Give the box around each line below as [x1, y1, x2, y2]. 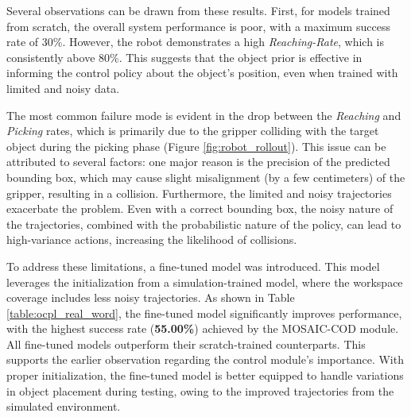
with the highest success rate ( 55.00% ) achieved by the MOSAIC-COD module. [6, 320, 399, 337]
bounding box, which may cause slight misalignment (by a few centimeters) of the [6, 168, 405, 185]
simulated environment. [6, 398, 121, 415]
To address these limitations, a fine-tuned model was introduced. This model [6, 257, 380, 274]
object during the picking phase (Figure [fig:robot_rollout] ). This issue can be [6, 137, 386, 154]
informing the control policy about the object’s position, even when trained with [6, 64, 398, 81]
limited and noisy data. [6, 79, 120, 96]
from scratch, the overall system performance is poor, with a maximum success [6, 17, 390, 34]
